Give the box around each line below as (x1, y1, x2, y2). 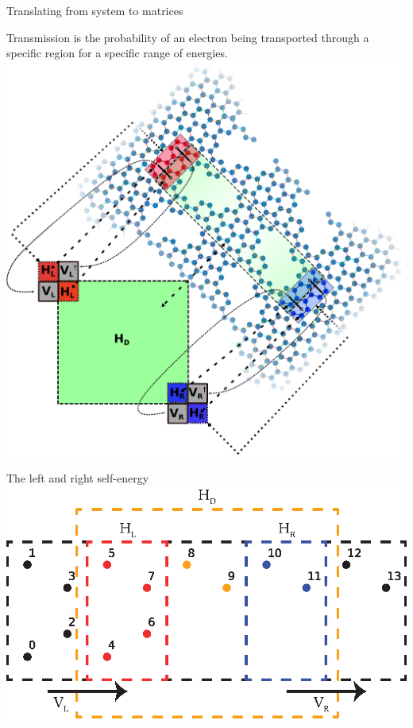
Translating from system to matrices (6, 2, 183, 18)
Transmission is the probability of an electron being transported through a (6, 29, 369, 45)
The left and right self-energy (6, 469, 149, 486)
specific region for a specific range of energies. (6, 45, 228, 61)
